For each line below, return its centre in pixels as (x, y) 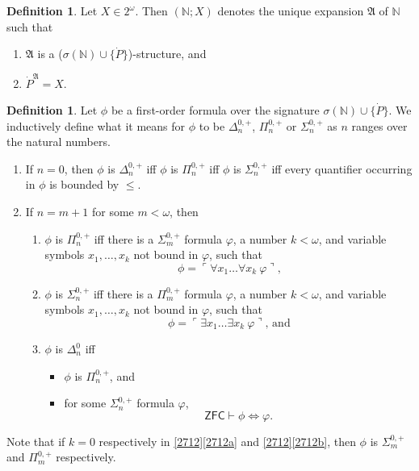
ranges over (379, 125)
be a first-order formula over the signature (215, 110)
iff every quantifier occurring (342, 168)
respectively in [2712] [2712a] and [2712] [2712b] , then (227, 441)
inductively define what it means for (96, 125)
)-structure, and (167, 54)
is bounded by (84, 184)
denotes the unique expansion (291, 10)
